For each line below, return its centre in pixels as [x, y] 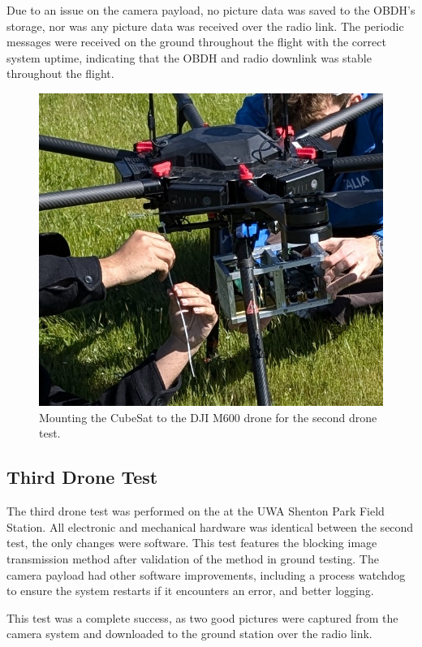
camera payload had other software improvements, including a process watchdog [206, 574]
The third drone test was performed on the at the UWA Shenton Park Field [196, 511]
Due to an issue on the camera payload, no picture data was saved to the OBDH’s [211, 10]
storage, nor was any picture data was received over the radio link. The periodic [205, 26]
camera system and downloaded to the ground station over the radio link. [189, 634]
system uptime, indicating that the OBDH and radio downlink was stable [189, 57]
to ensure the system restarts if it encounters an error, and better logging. [190, 591]
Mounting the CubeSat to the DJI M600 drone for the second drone [208, 417]
